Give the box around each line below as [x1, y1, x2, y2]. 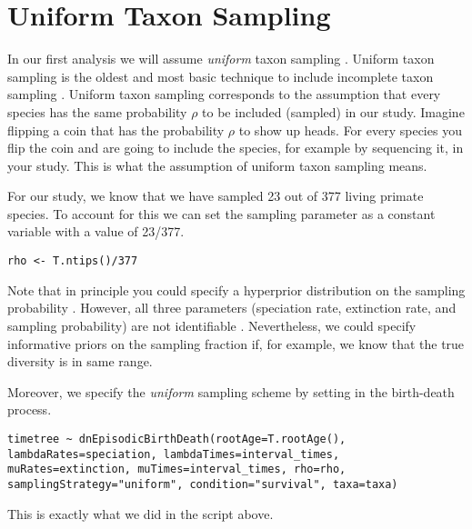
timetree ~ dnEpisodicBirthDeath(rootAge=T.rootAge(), [7, 432, 346, 445]
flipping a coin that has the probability [7, 120, 225, 139]
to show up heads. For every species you [238, 120, 462, 139]
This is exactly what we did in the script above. [7, 504, 274, 523]
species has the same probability [7, 102, 187, 121]
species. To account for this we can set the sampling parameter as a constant [7, 204, 436, 223]
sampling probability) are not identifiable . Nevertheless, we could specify [7, 315, 417, 334]
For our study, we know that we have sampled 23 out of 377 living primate [7, 186, 424, 205]
